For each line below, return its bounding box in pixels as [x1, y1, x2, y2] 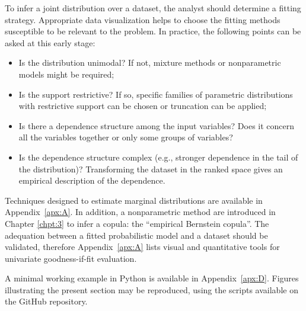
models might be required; [18, 68, 114, 80]
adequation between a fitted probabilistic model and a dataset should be [5, 229, 268, 241]
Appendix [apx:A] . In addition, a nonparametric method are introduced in [5, 206, 276, 218]
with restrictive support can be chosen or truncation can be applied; [18, 100, 267, 112]
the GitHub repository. [5, 295, 88, 307]
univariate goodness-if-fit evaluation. [5, 252, 137, 264]
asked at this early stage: [5, 36, 95, 49]
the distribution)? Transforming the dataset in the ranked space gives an [18, 162, 283, 175]
